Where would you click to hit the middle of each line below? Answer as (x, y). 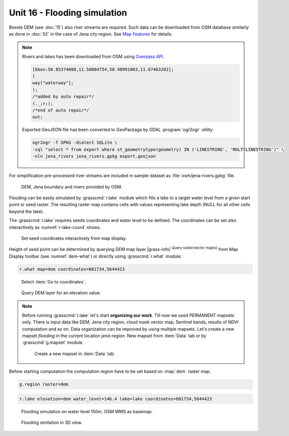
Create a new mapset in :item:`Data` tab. (75, 354)
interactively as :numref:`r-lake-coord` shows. (55, 227)
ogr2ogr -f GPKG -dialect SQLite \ (75, 143)
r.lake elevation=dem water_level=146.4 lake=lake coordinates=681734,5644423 (116, 399)
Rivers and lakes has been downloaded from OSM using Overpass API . (93, 57)
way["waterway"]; (53, 83)
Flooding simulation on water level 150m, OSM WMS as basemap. (87, 411)
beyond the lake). (26, 211)
